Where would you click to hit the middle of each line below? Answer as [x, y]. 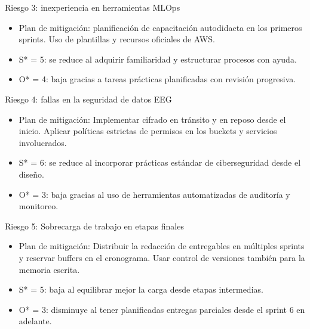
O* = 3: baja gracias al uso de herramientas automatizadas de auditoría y [154, 194]
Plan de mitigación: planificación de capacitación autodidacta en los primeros [160, 27]
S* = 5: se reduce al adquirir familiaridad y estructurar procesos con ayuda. [158, 59]
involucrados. [43, 142]
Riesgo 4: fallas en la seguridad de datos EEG [88, 99]
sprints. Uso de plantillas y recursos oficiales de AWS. [117, 39]
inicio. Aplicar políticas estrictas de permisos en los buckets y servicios [148, 131]
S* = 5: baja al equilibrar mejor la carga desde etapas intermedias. [141, 289]
